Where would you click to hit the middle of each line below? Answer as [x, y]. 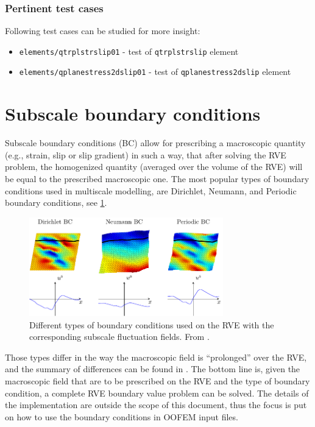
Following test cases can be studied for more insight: [103, 31]
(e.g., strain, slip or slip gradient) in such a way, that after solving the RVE [146, 154]
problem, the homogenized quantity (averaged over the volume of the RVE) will [154, 167]
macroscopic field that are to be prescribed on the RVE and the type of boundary [157, 380]
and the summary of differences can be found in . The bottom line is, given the [153, 369]
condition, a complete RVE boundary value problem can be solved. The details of [157, 393]
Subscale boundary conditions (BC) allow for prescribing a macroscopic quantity [155, 143]
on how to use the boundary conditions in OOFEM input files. [122, 416]
